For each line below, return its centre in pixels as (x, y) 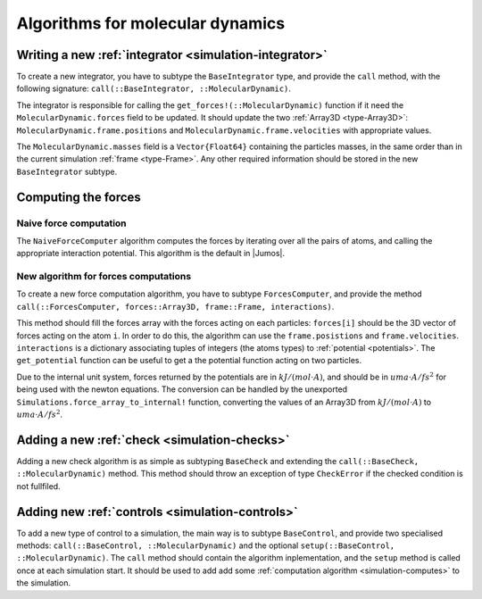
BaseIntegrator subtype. (67, 171)
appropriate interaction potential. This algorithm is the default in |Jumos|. (151, 254)
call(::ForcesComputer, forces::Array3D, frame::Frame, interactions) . (175, 306)
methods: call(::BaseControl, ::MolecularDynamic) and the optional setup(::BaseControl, (206, 545)
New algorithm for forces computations (104, 277)
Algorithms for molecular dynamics (151, 23)
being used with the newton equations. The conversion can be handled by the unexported (182, 389)
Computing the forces (79, 197)
